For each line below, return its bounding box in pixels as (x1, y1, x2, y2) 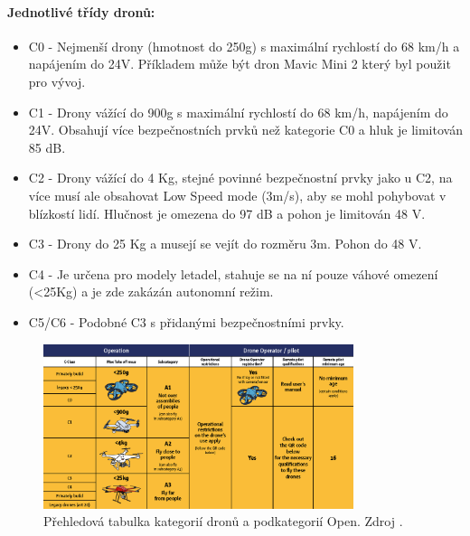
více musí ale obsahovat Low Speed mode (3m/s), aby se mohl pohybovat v (28, 185, 446, 204)
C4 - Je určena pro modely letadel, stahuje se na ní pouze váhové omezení (28, 264, 438, 283)
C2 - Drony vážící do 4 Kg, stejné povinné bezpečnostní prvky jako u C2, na (28, 168, 453, 187)
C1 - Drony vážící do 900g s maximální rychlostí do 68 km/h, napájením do (28, 102, 448, 121)
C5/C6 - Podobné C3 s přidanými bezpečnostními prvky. (28, 312, 344, 331)
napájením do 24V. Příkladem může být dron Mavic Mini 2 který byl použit (28, 54, 451, 73)
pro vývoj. (28, 71, 86, 90)
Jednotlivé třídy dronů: (7, 2, 155, 21)
